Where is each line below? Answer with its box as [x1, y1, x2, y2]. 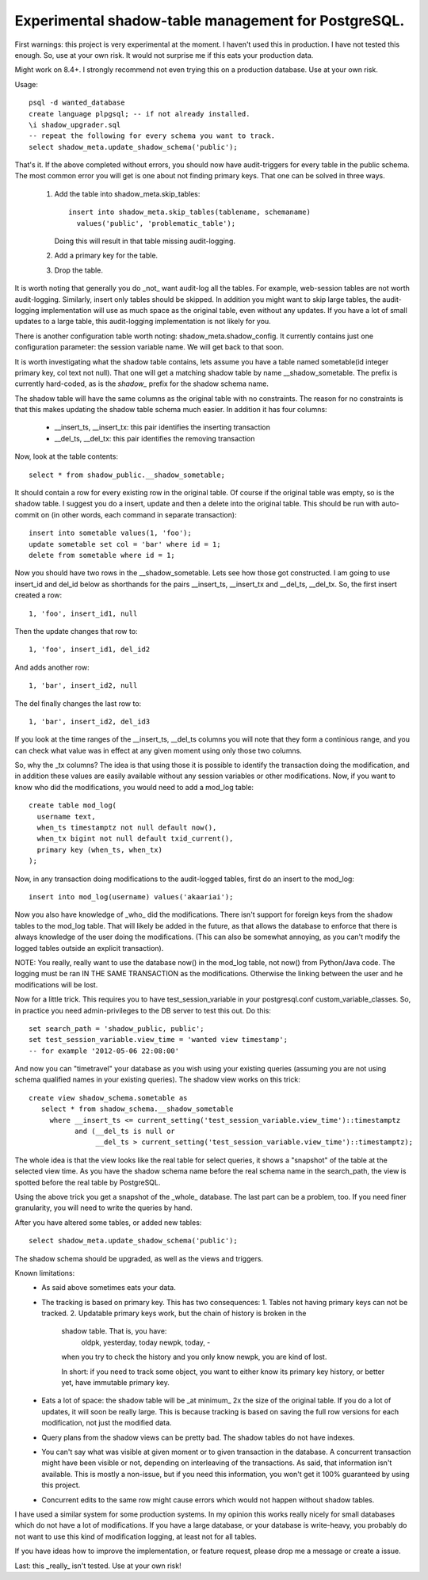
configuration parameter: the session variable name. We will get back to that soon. [14, 342, 285, 352]
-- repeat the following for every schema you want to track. [29, 132, 276, 140]
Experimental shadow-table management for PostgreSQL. [14, 12, 405, 29]
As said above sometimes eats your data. [41, 1283, 176, 1292]
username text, [36, 812, 96, 821]
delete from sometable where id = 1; [29, 551, 176, 559]
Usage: [14, 79, 39, 89]
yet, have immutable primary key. [61, 1378, 170, 1387]
